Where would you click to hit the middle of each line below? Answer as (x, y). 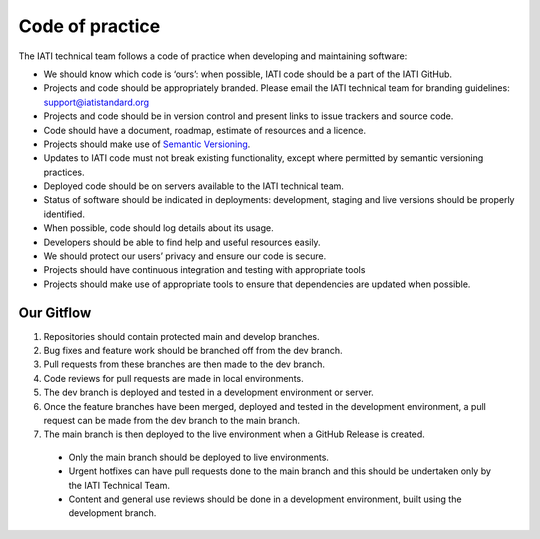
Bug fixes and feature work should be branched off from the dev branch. (193, 351)
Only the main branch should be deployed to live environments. (199, 457)
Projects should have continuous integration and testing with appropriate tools (204, 270)
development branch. (112, 513)
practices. (64, 172)
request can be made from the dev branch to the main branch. (171, 421)
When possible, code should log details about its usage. (158, 228)
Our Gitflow (55, 312)
